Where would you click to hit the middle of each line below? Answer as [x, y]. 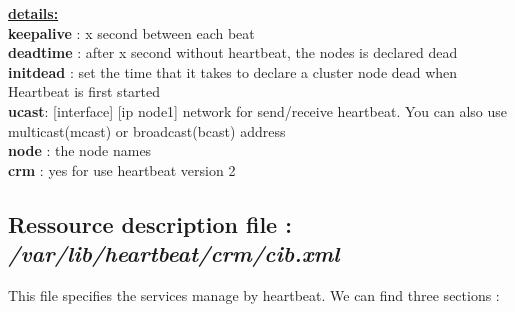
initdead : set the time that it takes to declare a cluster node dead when [233, 71]
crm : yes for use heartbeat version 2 [122, 169]
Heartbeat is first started [84, 91]
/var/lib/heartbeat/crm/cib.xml [174, 253]
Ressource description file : [150, 223]
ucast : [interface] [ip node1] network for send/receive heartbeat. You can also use [257, 110]
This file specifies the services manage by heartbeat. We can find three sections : [254, 294]
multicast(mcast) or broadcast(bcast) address [147, 130]
